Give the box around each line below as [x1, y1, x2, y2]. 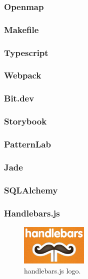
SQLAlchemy [4, 183, 58, 196]
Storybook [4, 115, 47, 127]
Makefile [4, 23, 39, 35]
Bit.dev [4, 92, 34, 104]
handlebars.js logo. [24, 265, 81, 275]
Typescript [4, 46, 48, 58]
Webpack [4, 69, 41, 81]
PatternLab [4, 137, 51, 150]
